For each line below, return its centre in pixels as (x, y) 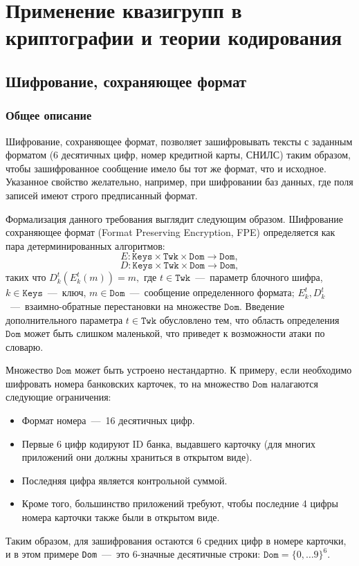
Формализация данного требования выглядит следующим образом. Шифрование (174, 218)
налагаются (294, 383)
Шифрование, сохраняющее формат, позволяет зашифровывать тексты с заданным (179, 141)
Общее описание (49, 115)
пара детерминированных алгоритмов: (85, 245)
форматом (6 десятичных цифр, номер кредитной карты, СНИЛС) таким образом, (178, 155)
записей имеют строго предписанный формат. (102, 195)
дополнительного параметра (64, 319)
